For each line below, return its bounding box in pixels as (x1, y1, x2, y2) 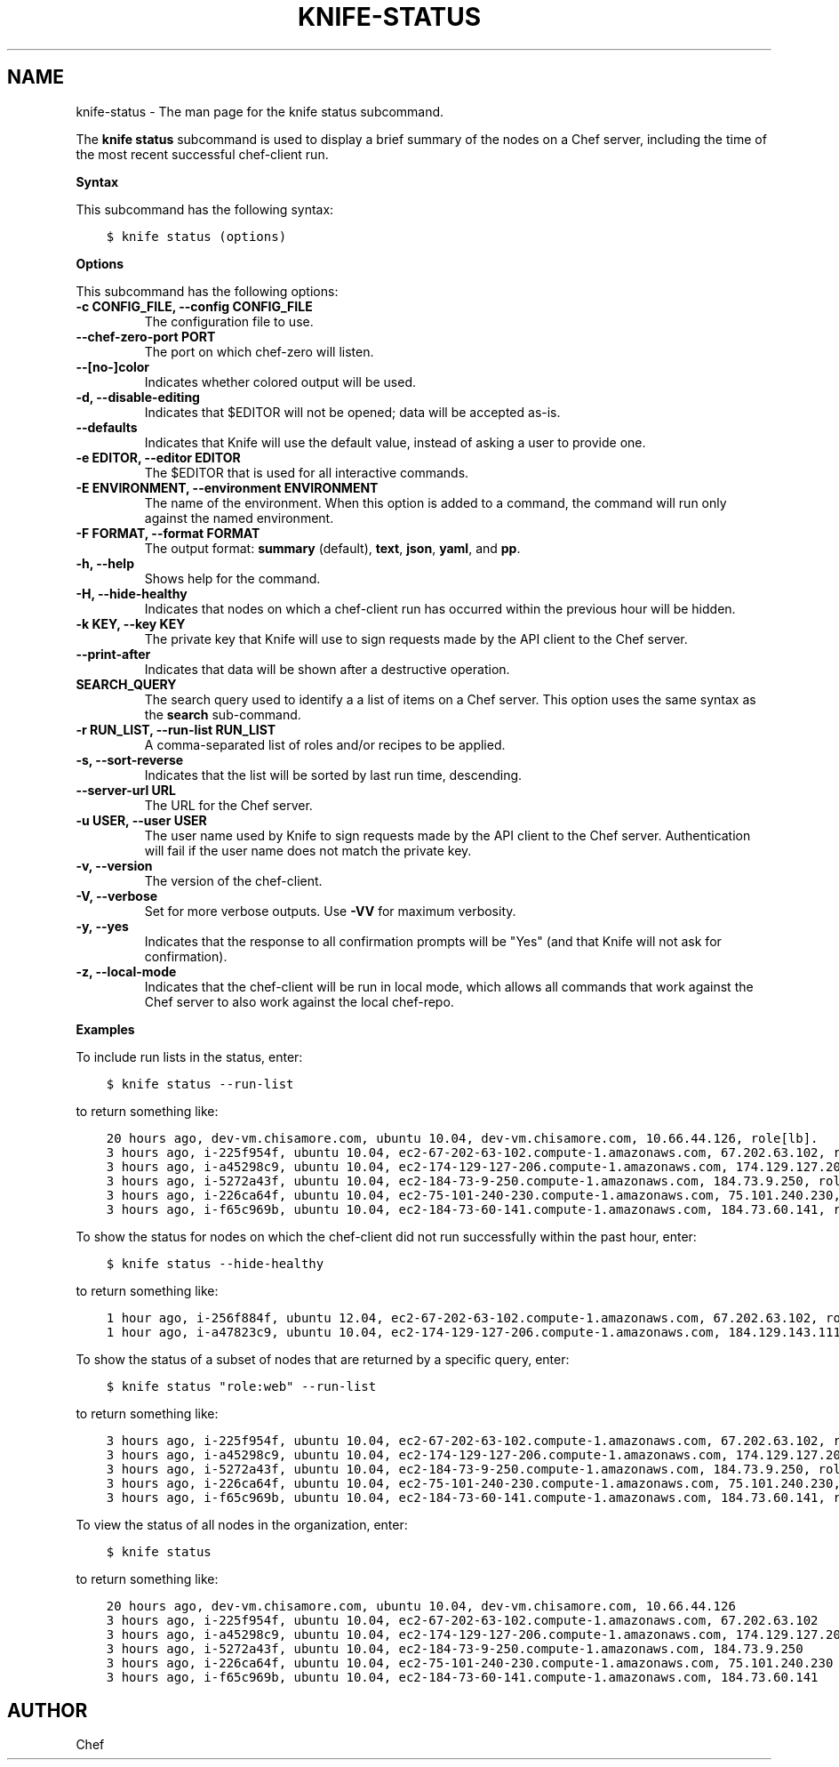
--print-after (76, 646, 151, 662)
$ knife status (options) (106, 229, 287, 244)
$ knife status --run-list (106, 1076, 294, 1091)
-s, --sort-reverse (76, 751, 184, 767)
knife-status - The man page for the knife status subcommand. (76, 103, 444, 119)
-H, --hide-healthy (76, 585, 188, 601)
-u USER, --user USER (76, 812, 207, 828)
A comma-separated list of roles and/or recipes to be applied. (144, 736, 506, 752)
